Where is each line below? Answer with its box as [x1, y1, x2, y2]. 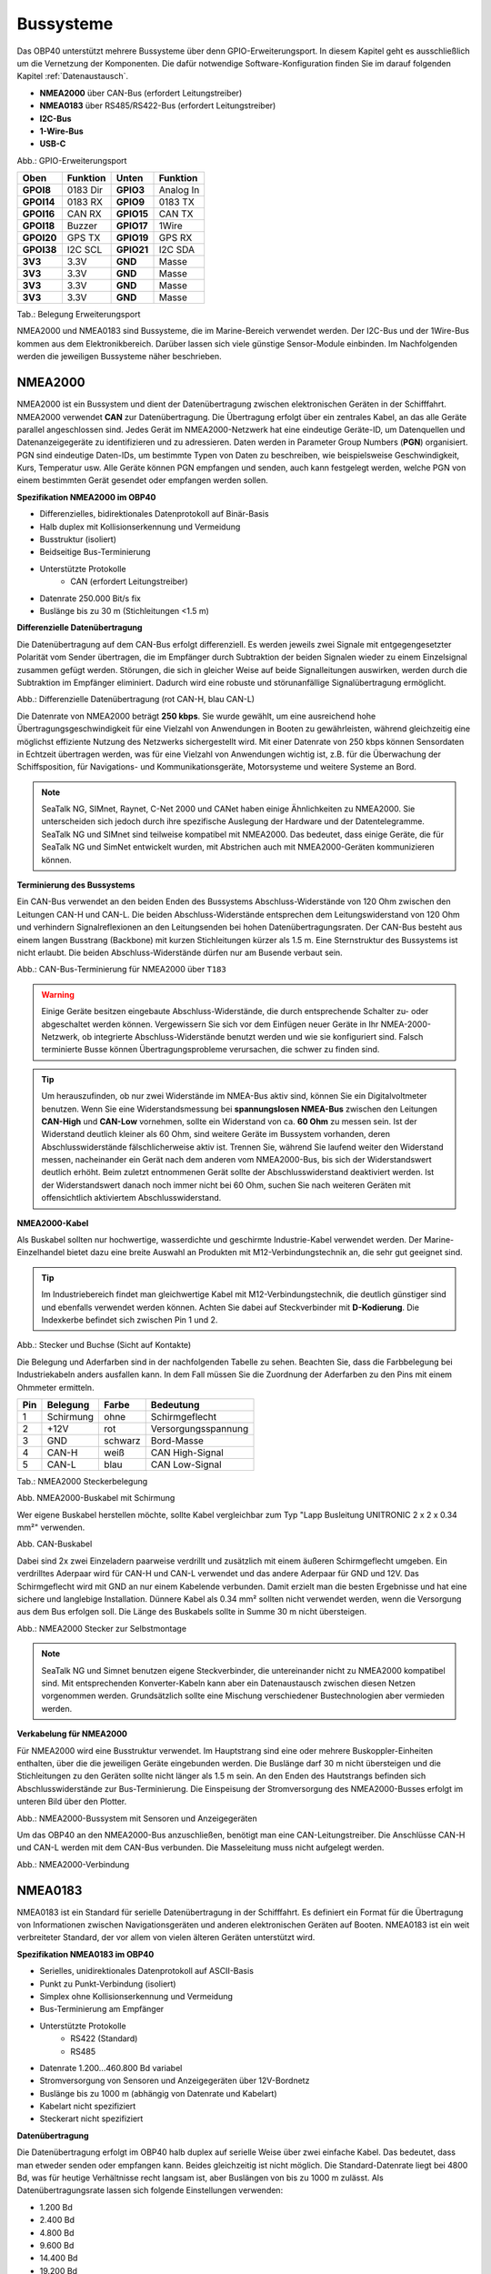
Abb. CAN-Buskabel [16, 1538, 93, 1550]
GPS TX [66, 232, 101, 245]
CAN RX [66, 207, 102, 220]
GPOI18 [22, 219, 55, 232]
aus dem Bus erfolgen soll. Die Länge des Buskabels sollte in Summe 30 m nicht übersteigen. [16, 1606, 367, 1617]
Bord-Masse [150, 1434, 205, 1446]
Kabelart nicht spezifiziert [39, 2101, 136, 2112]
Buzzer [66, 219, 97, 232]
